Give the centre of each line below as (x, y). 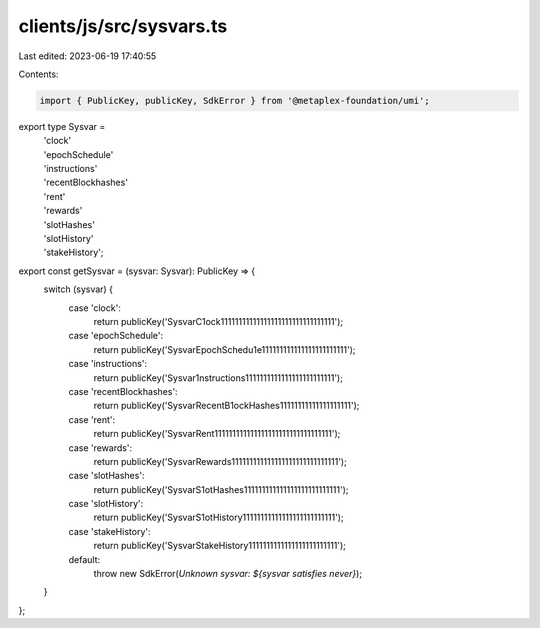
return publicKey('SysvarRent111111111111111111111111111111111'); (217, 434)
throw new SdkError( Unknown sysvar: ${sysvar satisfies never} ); (228, 574)
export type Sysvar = (62, 126)
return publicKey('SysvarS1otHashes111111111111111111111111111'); (221, 489)
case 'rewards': (100, 447)
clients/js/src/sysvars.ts (123, 26)
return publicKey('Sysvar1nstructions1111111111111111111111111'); (218, 377)
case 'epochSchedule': (116, 336)
